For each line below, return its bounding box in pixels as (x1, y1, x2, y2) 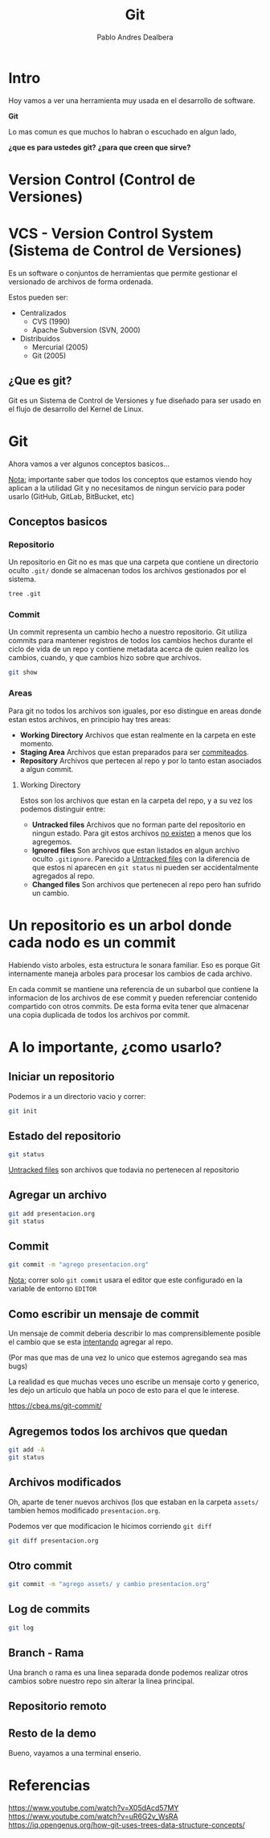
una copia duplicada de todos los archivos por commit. (8, 1010, 190, 1019)
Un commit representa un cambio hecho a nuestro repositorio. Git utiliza (8, 627, 247, 637)
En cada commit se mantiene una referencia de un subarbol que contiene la (8, 984, 259, 993)
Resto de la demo (8, 1727, 96, 1741)
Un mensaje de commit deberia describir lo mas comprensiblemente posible (8, 1328, 261, 1338)
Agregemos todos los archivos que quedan (8, 1424, 228, 1438)
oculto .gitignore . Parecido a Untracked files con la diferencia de (31, 853, 251, 863)
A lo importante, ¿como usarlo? (8, 1038, 223, 1056)
